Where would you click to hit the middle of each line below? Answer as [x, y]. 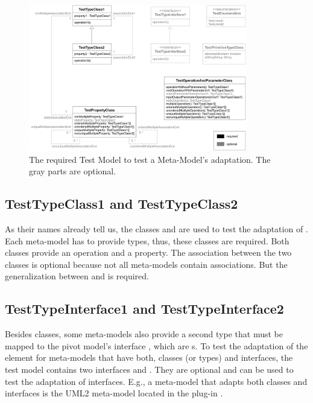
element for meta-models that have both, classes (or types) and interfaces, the [149, 357]
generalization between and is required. [77, 276]
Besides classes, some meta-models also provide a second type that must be [144, 334]
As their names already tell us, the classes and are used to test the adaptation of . [156, 229]
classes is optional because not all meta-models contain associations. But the [146, 264]
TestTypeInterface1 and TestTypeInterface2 [144, 309]
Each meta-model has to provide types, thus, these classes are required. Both [147, 240]
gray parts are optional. [73, 171]
